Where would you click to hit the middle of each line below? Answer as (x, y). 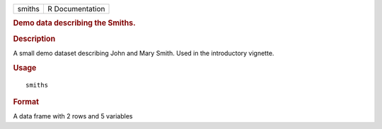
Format (26, 102)
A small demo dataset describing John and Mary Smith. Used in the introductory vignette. (144, 53)
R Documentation (76, 9)
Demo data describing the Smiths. (74, 23)
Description (34, 39)
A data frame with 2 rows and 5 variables (73, 116)
